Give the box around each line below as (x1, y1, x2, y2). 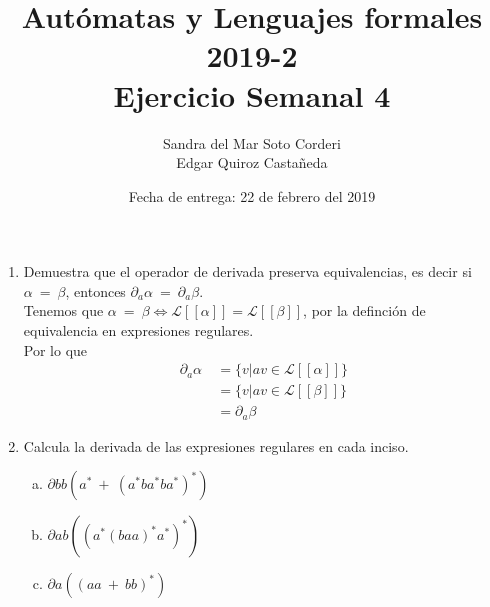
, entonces (65, 280, 126, 301)
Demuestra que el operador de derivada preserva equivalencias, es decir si (23, 261, 472, 282)
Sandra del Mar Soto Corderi (163, 132, 341, 153)
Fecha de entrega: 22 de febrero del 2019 (128, 185, 376, 206)
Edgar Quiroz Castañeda (176, 152, 328, 173)
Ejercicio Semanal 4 (113, 74, 391, 115)
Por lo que (23, 339, 88, 360)
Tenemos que (23, 300, 104, 321)
